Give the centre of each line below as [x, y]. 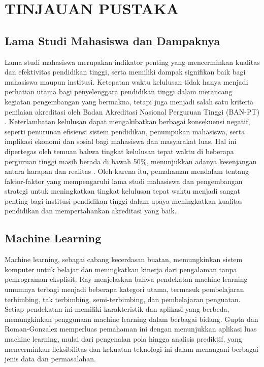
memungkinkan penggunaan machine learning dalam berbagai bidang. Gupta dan [131, 319]
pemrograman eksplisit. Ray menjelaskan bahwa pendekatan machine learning [126, 279]
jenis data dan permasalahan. [50, 359]
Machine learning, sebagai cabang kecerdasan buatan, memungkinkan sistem [124, 259]
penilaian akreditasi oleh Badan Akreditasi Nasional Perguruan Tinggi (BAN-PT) [132, 111]
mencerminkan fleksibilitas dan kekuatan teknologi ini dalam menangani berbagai [132, 348]
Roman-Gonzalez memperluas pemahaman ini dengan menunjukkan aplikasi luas [131, 329]
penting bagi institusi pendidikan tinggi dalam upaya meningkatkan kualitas [124, 200]
